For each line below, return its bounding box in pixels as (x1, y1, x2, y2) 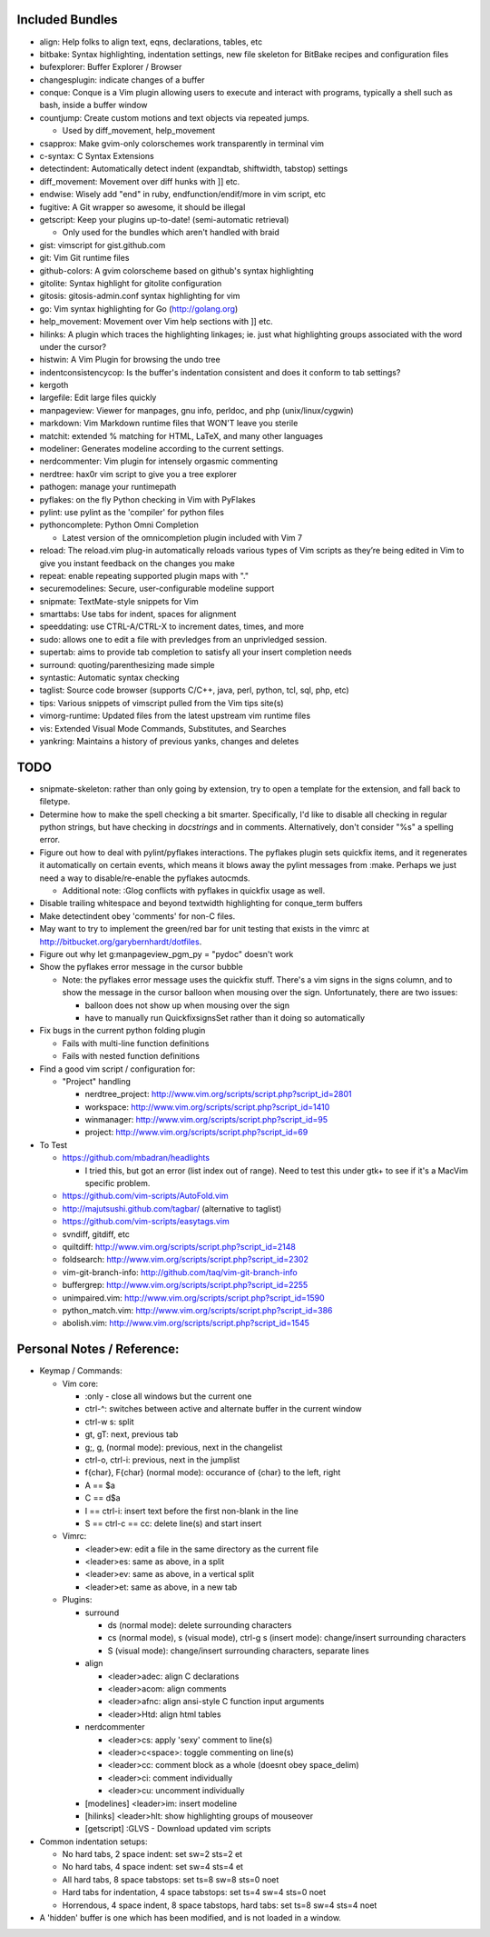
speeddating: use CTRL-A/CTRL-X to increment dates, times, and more (39, 621, 304, 632)
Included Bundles (16, 12, 118, 27)
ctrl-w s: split (84, 1416, 134, 1427)
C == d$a (84, 1493, 122, 1503)
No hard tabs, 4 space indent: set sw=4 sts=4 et (62, 1862, 244, 1872)
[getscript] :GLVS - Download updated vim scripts (84, 1823, 271, 1834)
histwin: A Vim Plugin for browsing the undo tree (39, 354, 221, 365)
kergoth (39, 380, 69, 391)
